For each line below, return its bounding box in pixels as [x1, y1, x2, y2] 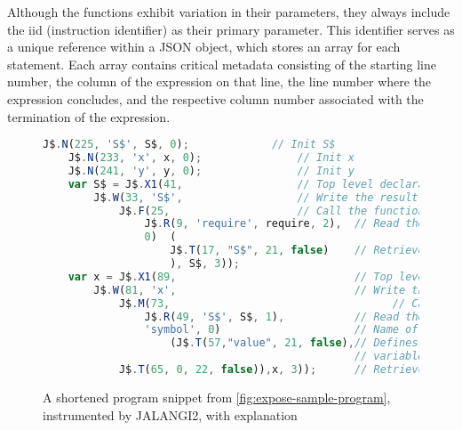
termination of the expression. [7, 107, 171, 126]
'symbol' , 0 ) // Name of [144, 323, 418, 337]
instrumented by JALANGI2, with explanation [43, 405, 298, 424]
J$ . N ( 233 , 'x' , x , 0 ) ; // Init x [68, 151, 354, 165]
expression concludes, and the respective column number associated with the [7, 89, 424, 108]
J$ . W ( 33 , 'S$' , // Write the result [93, 191, 418, 204]
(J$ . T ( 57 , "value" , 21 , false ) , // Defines [170, 337, 418, 350]
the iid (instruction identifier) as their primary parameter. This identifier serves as [7, 20, 455, 38]
